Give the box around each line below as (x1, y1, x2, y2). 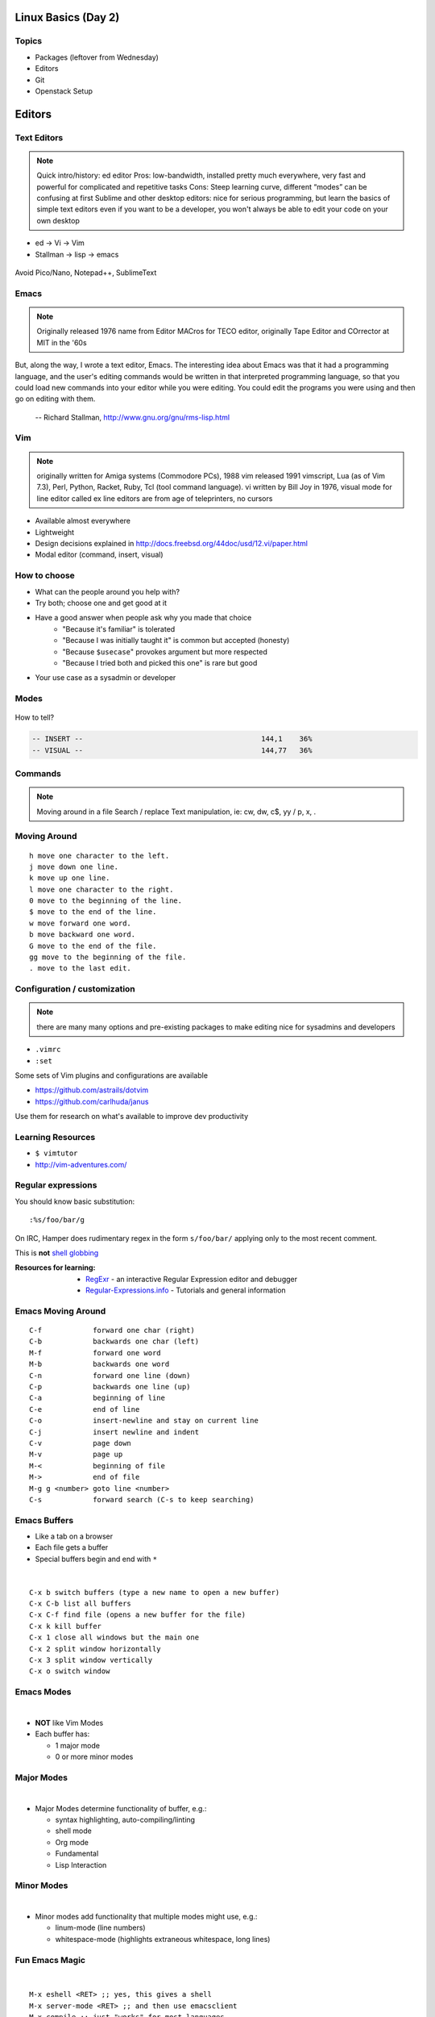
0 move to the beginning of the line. (29, 896, 183, 905)
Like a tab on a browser (35, 1531, 114, 1541)
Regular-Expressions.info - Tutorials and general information (85, 1285, 286, 1295)
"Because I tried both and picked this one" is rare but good (62, 658, 258, 667)
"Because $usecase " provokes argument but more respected (62, 646, 267, 657)
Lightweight (35, 527, 75, 537)
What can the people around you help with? (35, 587, 180, 596)
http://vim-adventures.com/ (35, 1159, 127, 1169)
